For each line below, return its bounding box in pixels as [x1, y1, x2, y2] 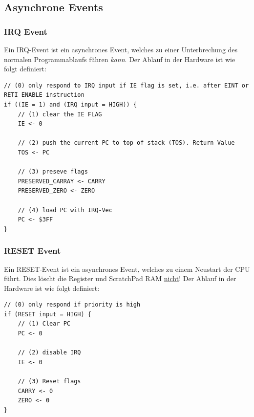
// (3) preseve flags [18, 168, 88, 176]
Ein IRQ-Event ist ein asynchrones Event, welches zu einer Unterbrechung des [4, 44, 238, 54]
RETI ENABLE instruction [4, 91, 85, 99]
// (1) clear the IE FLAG [18, 110, 102, 118]
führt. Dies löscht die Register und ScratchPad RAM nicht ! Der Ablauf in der [4, 273, 236, 284]
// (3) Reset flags [18, 378, 81, 385]
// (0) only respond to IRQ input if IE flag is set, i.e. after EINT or [4, 82, 249, 89]
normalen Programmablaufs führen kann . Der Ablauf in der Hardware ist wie [4, 54, 235, 64]
